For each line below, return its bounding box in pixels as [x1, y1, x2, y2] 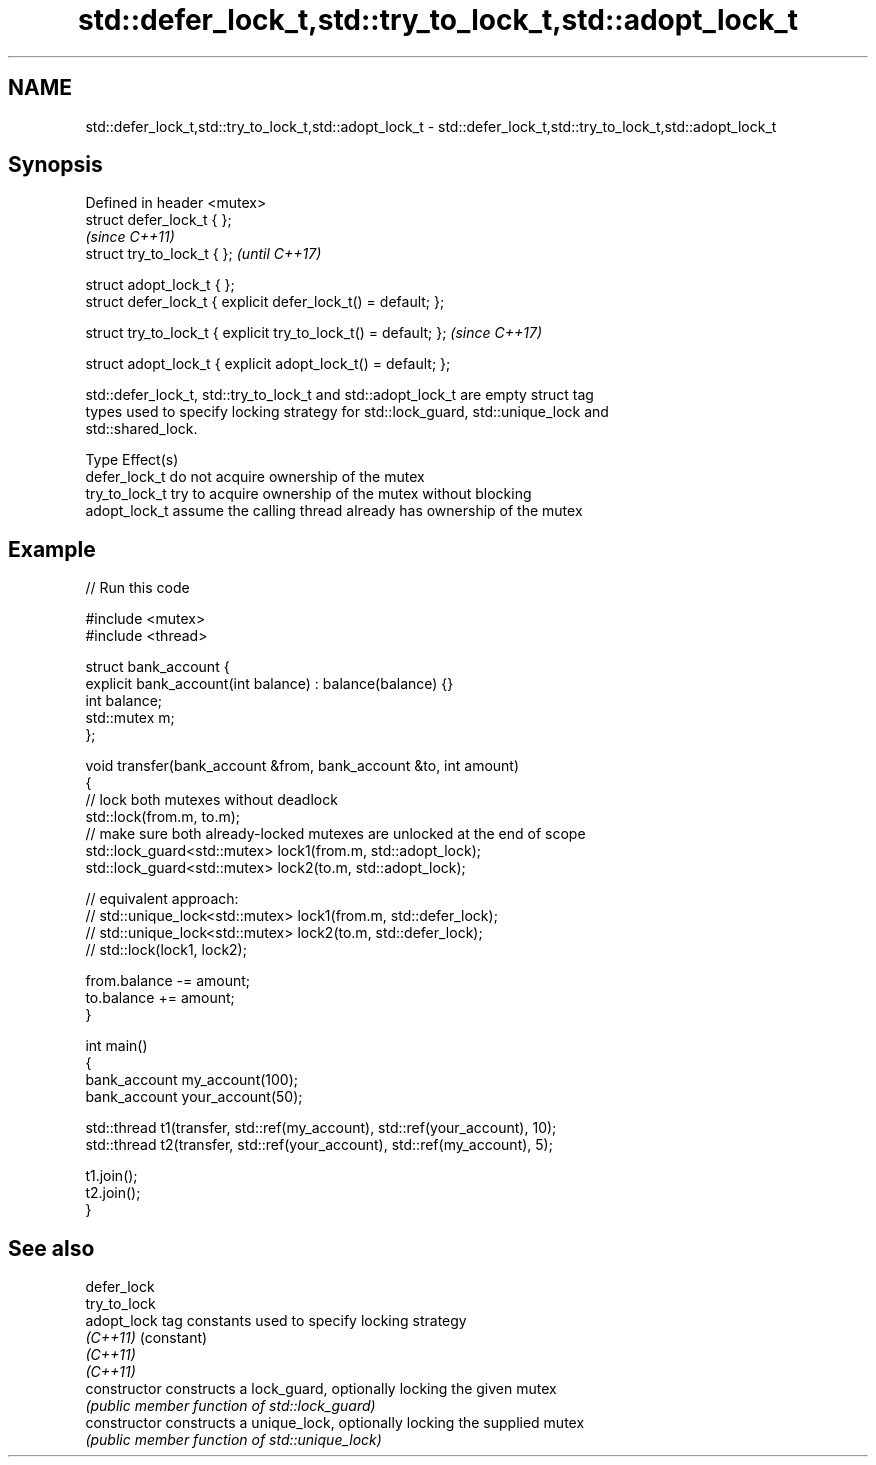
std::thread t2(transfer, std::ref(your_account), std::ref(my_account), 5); [85, 1136, 553, 1154]
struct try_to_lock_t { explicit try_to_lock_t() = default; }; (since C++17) [85, 324, 543, 342]
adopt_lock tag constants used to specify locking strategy [85, 1312, 467, 1330]
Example [8, 536, 96, 562]
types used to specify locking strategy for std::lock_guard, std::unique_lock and [85, 403, 609, 421]
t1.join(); [85, 1167, 138, 1185]
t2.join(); [85, 1184, 141, 1202]
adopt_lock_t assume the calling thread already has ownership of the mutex [85, 502, 583, 520]
